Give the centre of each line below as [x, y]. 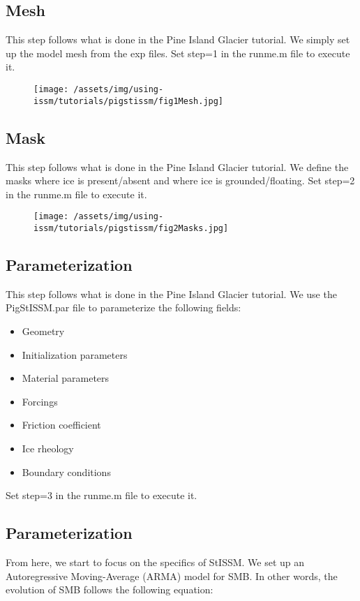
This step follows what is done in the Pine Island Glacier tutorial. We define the [177, 166]
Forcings [40, 401]
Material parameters [66, 378]
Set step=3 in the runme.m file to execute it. [102, 495]
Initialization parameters [75, 354]
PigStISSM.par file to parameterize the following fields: [123, 307]
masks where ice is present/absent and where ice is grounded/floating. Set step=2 [180, 180]
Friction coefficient [61, 425]
